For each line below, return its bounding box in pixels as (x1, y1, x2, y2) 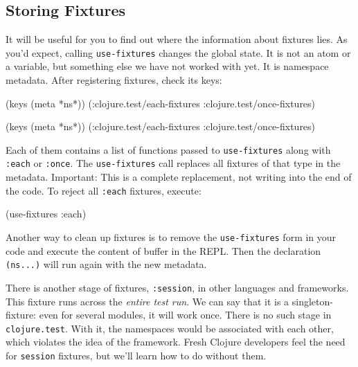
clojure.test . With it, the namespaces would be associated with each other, (6, 321, 334, 335)
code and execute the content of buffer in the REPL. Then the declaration (6, 243, 321, 258)
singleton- (292, 294, 333, 308)
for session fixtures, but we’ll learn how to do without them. (6, 348, 267, 362)
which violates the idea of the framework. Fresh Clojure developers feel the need (6, 334, 346, 349)
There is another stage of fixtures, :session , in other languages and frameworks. (6, 280, 349, 294)
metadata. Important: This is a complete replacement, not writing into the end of (6, 170, 352, 184)
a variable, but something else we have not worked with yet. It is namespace (6, 59, 329, 73)
